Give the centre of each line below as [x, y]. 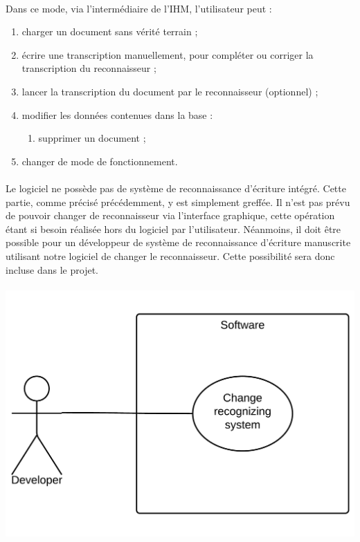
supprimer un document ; [92, 138]
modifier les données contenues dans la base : [117, 114]
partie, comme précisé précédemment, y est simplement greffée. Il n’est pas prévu [178, 202]
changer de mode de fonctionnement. [100, 161]
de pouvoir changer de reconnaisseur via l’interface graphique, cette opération [170, 215]
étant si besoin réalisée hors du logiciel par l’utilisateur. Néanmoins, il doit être [173, 228]
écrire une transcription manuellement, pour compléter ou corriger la [168, 54]
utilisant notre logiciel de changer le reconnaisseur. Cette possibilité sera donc [170, 255]
